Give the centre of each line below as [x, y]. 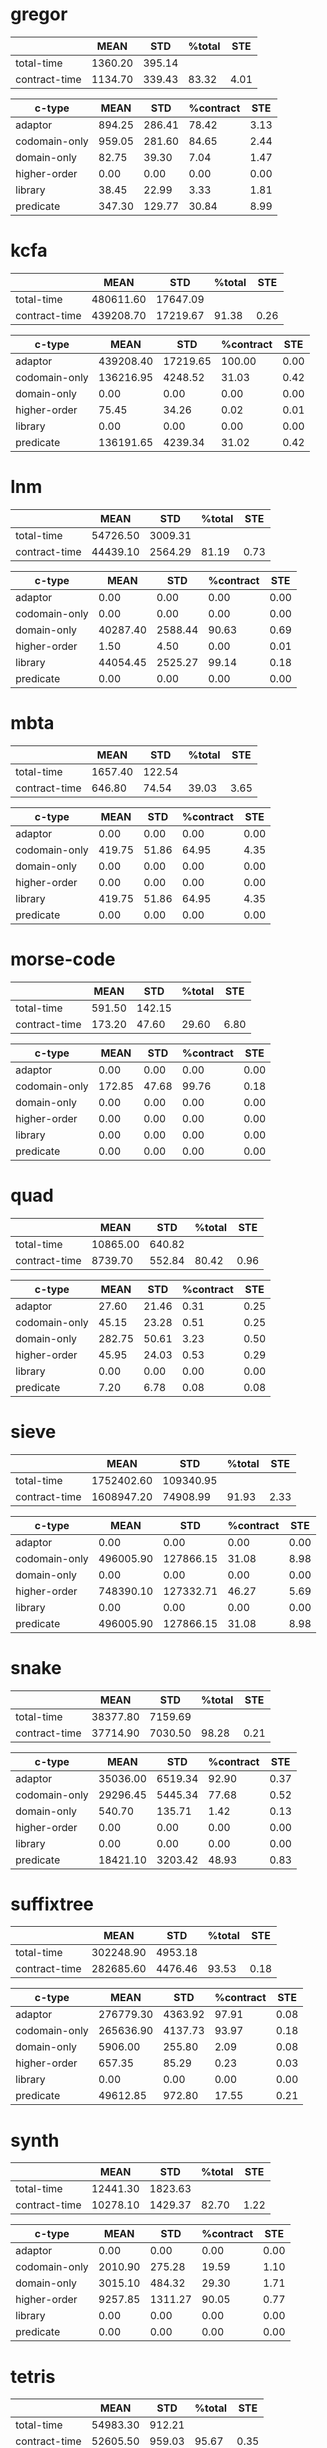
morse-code [63, 959]
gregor [39, 14]
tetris [33, 2376]
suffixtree [52, 1904]
